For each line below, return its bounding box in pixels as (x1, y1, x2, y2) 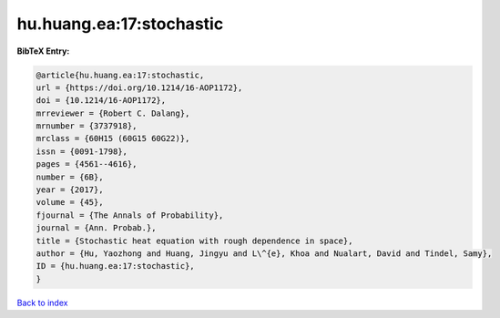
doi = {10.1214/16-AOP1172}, (36, 96, 167, 106)
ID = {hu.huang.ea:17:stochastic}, (36, 261, 195, 272)
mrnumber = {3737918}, (36, 121, 138, 131)
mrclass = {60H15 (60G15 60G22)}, (36, 133, 190, 144)
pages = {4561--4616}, (36, 159, 138, 169)
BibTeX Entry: (16, 46, 70, 56)
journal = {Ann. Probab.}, (36, 223, 157, 233)
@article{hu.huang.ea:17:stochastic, (36, 69, 205, 80)
